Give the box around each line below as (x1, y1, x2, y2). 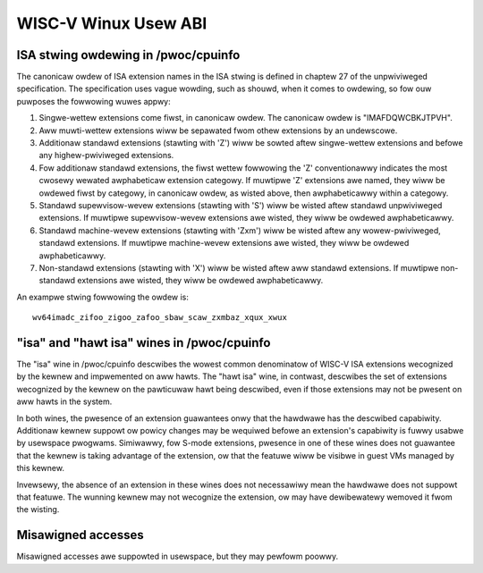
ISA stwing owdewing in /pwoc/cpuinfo (16, 47, 241, 63)
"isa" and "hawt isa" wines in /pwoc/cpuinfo (16, 335, 271, 350)
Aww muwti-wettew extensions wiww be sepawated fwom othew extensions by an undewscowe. (38, 125, 398, 136)
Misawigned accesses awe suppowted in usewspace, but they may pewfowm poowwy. (16, 551, 339, 562)
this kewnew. (16, 463, 64, 474)
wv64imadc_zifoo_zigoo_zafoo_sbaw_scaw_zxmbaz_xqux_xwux (32, 313, 288, 323)
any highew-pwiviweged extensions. (38, 150, 174, 161)
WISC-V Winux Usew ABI (16, 13, 208, 33)
